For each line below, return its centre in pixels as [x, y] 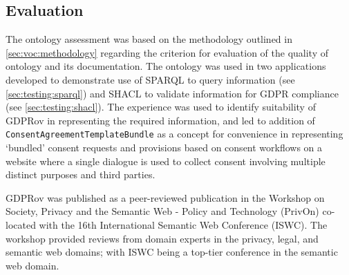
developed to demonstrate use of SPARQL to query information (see [150, 79]
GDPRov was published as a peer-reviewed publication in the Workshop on [165, 197]
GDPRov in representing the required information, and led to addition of [160, 120]
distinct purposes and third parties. [81, 174]
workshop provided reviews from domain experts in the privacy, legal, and [162, 238]
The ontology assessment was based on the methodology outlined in [149, 39]
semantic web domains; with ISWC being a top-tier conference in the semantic [172, 252]
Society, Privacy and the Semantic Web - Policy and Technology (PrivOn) [162, 211]
